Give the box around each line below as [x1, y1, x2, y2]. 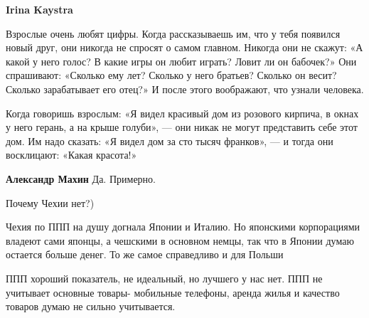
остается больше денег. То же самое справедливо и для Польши [6, 247, 284, 262]
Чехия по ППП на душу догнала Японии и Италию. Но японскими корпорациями [6, 219, 360, 234]
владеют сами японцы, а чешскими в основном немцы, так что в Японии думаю [6, 233, 354, 248]
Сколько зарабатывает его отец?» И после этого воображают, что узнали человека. [6, 81, 364, 96]
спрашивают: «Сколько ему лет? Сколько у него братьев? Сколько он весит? [6, 68, 337, 83]
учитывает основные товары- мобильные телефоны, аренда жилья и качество [6, 285, 340, 300]
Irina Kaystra [6, 2, 73, 16]
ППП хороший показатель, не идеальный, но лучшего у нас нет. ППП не [6, 270, 323, 285]
